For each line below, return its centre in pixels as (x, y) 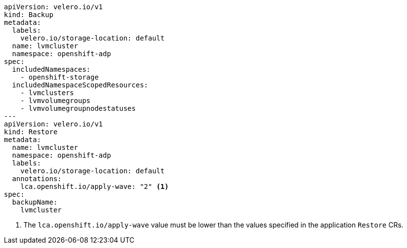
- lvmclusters (47, 93)
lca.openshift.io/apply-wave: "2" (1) (95, 186)
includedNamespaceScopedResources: (80, 85)
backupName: (35, 202)
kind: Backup (29, 15)
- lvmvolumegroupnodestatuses (78, 108)
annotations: (37, 179)
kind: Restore (31, 132)
